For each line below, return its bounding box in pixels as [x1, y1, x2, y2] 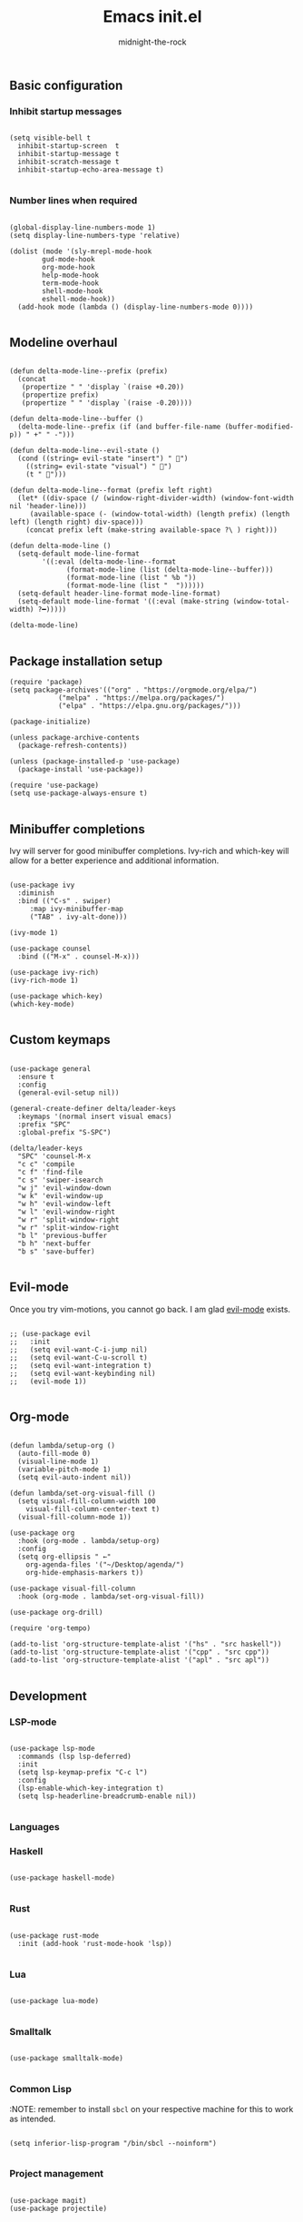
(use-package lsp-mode [9, 1745, 95, 1754]
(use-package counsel [9, 944, 92, 953]
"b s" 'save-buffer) [17, 1246, 95, 1256]
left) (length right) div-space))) [9, 517, 144, 527]
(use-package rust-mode [9, 1931, 100, 1940]
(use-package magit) [9, 2196, 88, 2205]
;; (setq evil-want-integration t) [9, 1361, 152, 1370]
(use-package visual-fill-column [9, 1584, 136, 1594]
